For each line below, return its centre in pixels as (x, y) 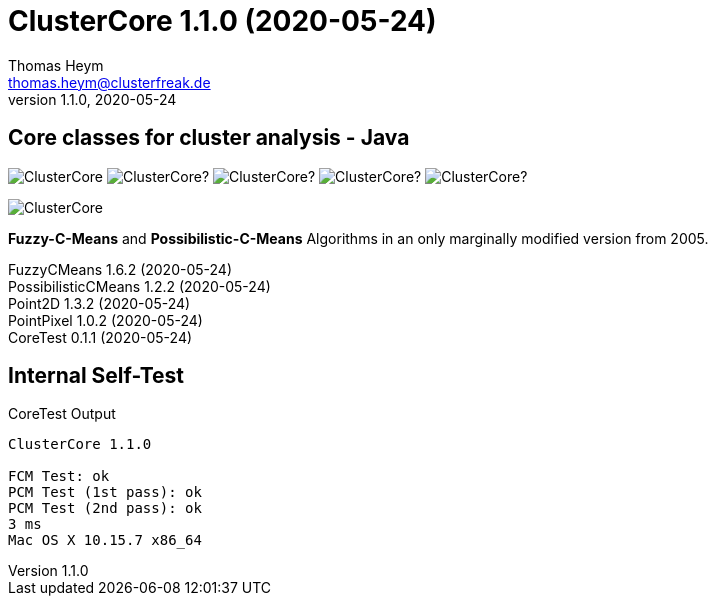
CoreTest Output (62, 414)
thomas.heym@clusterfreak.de (109, 82)
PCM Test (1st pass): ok (105, 492)
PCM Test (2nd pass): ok (105, 508)
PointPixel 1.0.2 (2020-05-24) (105, 320)
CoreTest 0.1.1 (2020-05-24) (100, 337)
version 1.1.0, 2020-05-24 (92, 99)
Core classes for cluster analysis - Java (209, 138)
